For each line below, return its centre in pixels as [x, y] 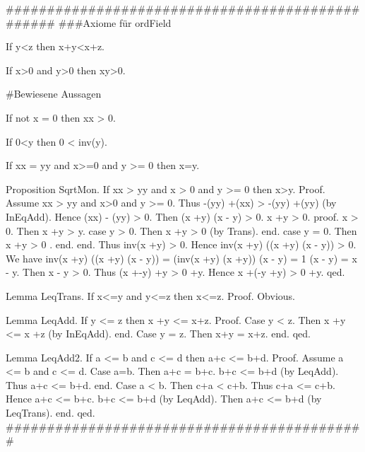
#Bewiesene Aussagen [54, 94]
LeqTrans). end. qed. [50, 413]
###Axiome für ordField [115, 22]
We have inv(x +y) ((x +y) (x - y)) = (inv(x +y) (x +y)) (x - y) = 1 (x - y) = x [181, 258]
